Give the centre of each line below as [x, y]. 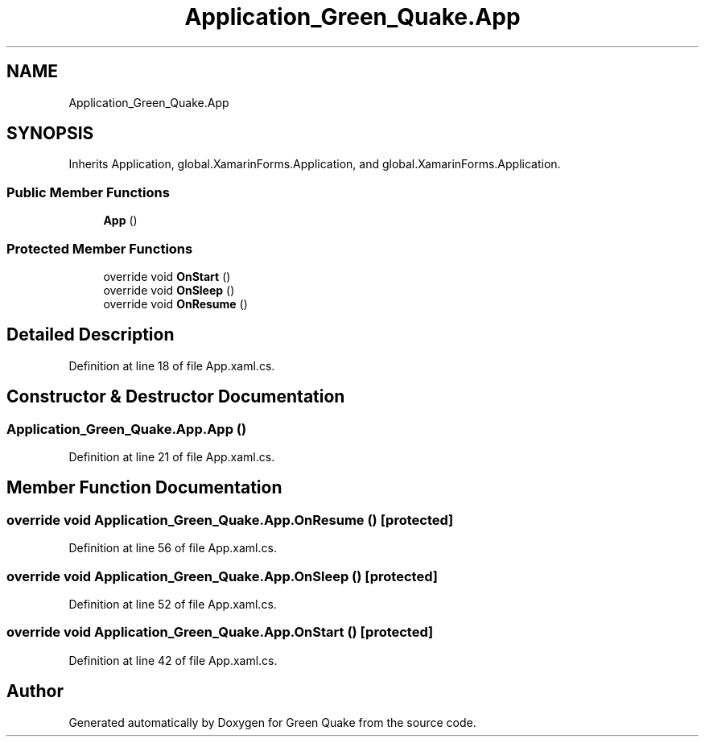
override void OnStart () [167, 276]
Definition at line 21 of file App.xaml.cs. [172, 457]
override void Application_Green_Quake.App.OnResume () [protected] [230, 520]
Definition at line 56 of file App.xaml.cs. [173, 548]
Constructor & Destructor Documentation [176, 397]
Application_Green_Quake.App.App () [127, 429]
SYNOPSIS [50, 134]
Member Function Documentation [144, 488]
